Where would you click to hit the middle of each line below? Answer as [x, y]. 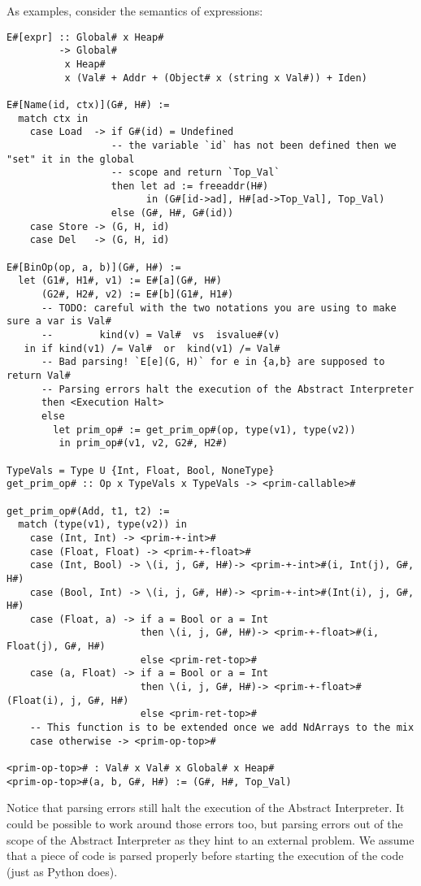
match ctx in [53, 118]
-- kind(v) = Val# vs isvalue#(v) [161, 335]
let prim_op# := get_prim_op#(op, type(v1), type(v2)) [204, 430]
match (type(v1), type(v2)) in [102, 525]
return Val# [39, 376]
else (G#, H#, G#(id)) [172, 213]
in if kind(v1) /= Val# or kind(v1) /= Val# [152, 348]
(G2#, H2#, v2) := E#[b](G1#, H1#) [137, 295]
